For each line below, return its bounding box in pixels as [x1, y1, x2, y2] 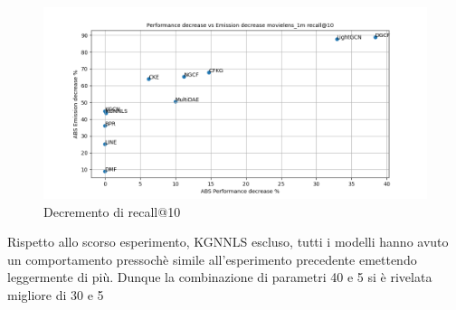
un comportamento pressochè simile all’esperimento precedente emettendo [7, 249, 417, 268]
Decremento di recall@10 [43, 202, 181, 221]
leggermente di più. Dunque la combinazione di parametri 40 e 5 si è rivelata [7, 268, 432, 287]
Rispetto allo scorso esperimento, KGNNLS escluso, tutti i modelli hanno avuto [7, 232, 449, 251]
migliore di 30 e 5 [7, 285, 104, 304]
